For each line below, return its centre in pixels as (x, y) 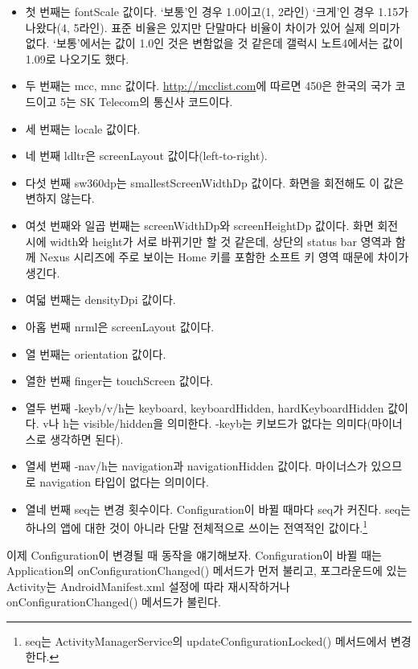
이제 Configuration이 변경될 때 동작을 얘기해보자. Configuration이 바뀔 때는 (194, 554)
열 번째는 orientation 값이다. (96, 353)
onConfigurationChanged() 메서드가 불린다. (114, 602)
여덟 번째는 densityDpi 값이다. (100, 300)
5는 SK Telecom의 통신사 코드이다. (147, 101)
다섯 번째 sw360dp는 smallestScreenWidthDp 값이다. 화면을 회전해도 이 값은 (215, 182)
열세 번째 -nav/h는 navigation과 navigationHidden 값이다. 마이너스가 (196, 466)
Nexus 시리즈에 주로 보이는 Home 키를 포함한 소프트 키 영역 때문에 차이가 (224, 257)
